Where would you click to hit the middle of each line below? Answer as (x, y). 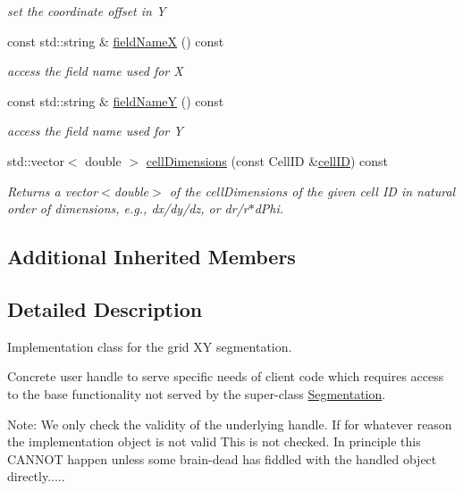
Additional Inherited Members (152, 257)
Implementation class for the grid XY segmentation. (150, 346)
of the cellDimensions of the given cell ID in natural (312, 191)
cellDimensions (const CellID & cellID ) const (267, 160)
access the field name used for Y (95, 131)
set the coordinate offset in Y (87, 11)
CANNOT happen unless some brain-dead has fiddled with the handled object (222, 458)
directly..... (36, 476)
